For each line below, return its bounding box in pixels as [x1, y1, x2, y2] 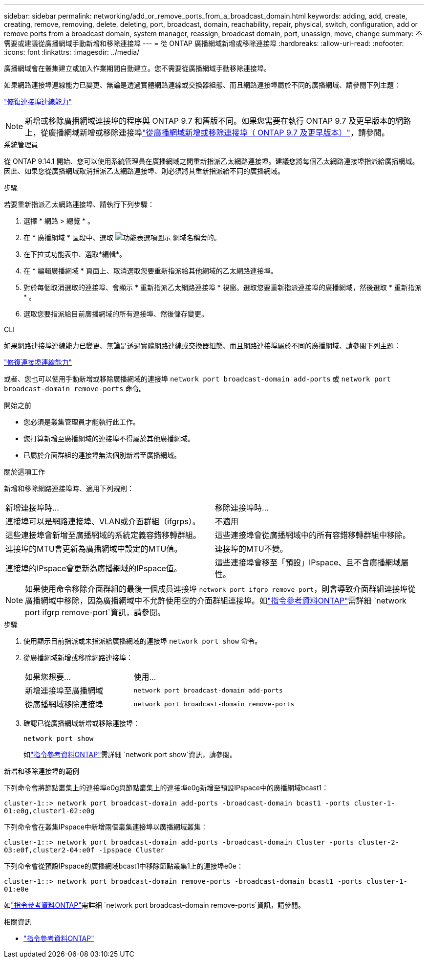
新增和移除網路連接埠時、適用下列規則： [4, 484, 134, 492]
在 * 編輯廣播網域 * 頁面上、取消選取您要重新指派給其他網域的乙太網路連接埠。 [23, 267, 278, 275]
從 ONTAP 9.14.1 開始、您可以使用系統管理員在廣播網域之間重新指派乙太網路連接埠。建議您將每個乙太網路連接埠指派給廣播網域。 [4, 157, 419, 165]
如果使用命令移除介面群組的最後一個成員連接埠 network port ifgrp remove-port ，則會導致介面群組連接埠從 [25, 584, 416, 594]
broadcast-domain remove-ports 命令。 [4, 384, 146, 393]
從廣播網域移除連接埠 [25, 699, 104, 709]
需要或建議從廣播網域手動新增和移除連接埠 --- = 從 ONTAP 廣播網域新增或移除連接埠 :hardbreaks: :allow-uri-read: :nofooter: [4, 39, 404, 47]
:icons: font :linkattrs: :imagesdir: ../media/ [4, 48, 140, 56]
